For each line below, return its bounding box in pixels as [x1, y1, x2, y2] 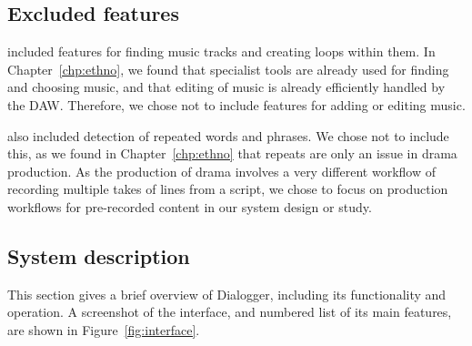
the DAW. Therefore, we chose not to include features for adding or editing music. [7, 95, 466, 114]
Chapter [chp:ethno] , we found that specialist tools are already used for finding [7, 59, 449, 78]
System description [7, 241, 190, 270]
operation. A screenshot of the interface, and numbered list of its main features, [7, 302, 452, 321]
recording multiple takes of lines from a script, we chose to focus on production [7, 179, 448, 198]
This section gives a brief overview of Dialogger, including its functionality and [7, 284, 447, 303]
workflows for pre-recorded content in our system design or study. [7, 197, 372, 216]
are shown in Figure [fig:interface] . [7, 320, 200, 339]
